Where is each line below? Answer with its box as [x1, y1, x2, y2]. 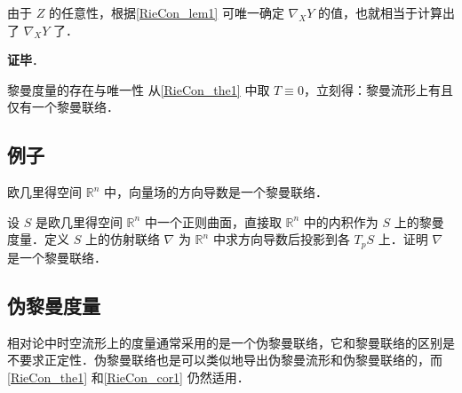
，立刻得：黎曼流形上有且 [303, 80, 453, 98]
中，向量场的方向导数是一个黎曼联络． [103, 183, 328, 201]
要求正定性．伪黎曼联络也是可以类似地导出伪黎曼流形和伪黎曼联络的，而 [19, 350, 442, 369]
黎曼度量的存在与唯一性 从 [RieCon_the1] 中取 [7, 80, 270, 98]
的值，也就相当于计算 [317, 4, 442, 21]
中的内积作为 [303, 212, 378, 231]
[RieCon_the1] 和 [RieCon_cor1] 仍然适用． [7, 367, 250, 386]
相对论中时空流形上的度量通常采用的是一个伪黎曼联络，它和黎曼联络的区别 [7, 333, 442, 351]
